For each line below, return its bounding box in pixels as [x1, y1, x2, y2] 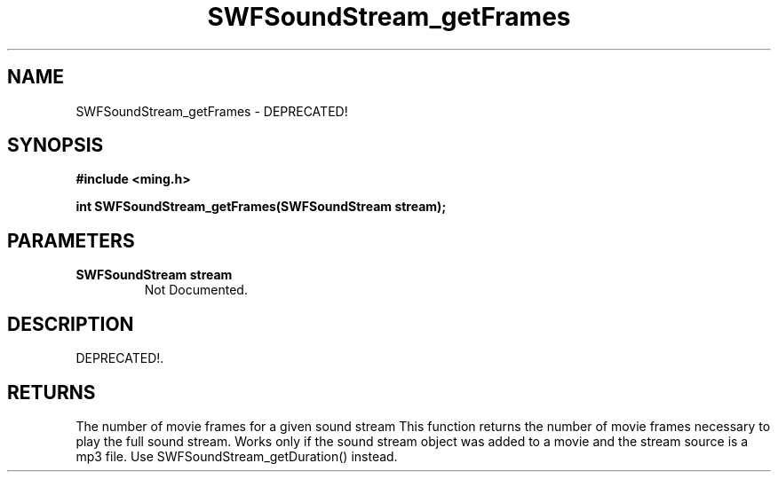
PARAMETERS [7, 229, 135, 252]
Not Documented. [144, 282, 248, 298]
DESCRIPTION [7, 312, 134, 335]
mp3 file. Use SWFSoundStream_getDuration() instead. [75, 448, 398, 464]
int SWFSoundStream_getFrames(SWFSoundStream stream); [75, 199, 447, 215]
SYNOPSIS [7, 134, 104, 157]
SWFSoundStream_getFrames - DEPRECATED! [75, 103, 348, 119]
